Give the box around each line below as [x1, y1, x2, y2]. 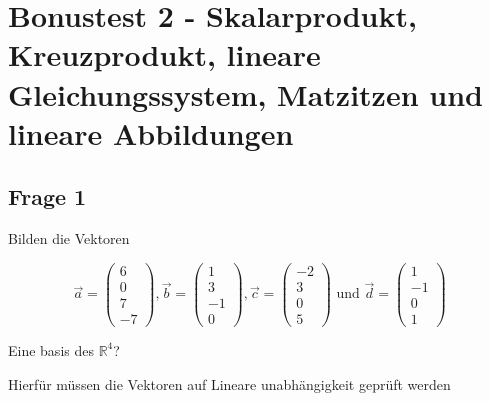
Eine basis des [8, 339, 94, 360]
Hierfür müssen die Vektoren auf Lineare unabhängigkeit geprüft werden [8, 373, 451, 394]
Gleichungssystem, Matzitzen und [8, 73, 483, 114]
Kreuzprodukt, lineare [8, 34, 321, 75]
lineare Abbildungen [8, 112, 294, 153]
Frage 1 [8, 181, 87, 212]
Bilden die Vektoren [8, 228, 130, 249]
